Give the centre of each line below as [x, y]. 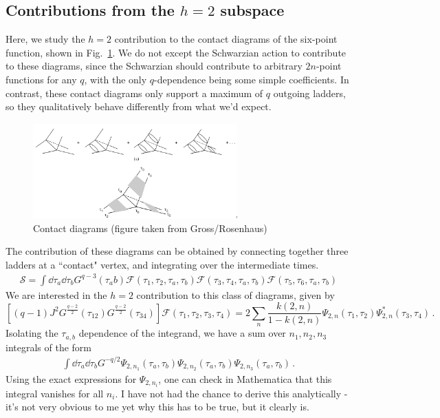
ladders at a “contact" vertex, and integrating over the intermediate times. [162, 264]
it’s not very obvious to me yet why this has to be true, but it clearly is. [157, 407]
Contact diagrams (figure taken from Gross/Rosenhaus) [150, 228]
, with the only [115, 79]
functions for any [41, 79]
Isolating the [32, 333]
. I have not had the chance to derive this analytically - [231, 393]
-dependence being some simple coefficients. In [252, 79]
